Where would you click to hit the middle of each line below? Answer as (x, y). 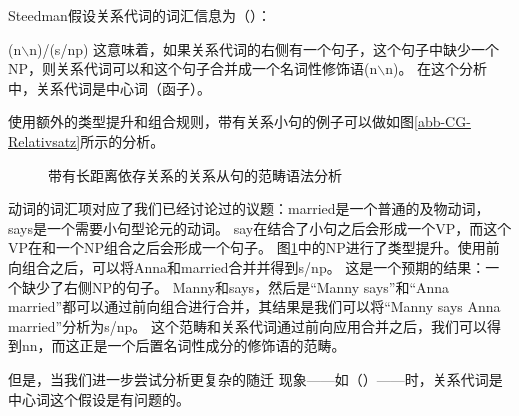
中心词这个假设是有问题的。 (99, 398)
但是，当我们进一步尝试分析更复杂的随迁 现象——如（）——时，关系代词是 (255, 378)
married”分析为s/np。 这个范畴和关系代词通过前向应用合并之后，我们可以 (247, 325)
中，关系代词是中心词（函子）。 (109, 87)
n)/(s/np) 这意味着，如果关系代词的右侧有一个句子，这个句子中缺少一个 (264, 48)
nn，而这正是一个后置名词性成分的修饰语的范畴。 (183, 345)
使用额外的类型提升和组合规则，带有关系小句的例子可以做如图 (211, 121)
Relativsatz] (44, 140)
